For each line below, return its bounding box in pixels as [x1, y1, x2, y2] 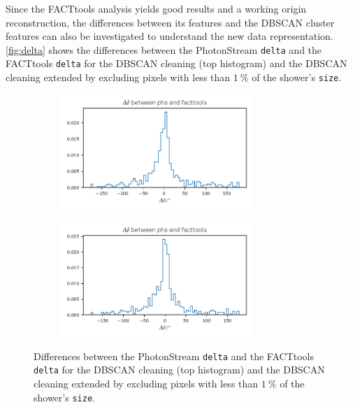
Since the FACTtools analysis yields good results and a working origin [6, 1, 307, 15]
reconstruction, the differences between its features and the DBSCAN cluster [6, 15, 335, 29]
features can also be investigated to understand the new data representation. [6, 29, 333, 43]
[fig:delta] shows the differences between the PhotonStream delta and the [6, 42, 322, 57]
